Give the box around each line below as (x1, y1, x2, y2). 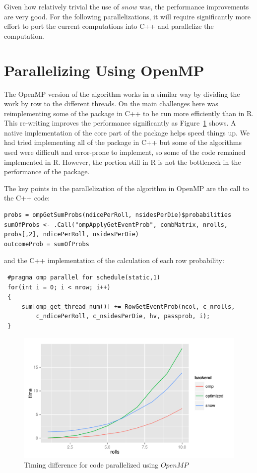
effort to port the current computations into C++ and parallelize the (4, 21, 214, 31)
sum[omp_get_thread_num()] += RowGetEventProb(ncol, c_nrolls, (21, 303, 235, 310)
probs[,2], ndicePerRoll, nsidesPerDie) (4, 231, 139, 238)
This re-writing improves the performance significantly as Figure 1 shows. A (4, 118, 236, 128)
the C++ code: (4, 193, 50, 203)
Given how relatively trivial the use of (4, 1, 120, 11)
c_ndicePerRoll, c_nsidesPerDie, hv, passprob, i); (36, 313, 210, 320)
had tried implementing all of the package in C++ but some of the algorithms (4, 137, 242, 147)
